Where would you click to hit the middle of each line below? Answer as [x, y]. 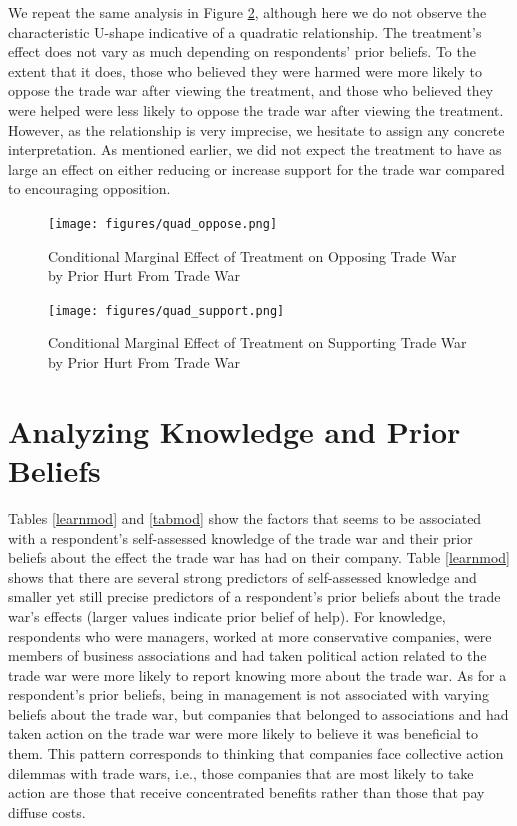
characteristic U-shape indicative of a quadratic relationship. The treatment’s [245, 31]
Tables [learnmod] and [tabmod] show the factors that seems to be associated [245, 517]
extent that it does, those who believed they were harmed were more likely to [245, 70]
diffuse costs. [47, 811]
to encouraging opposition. [89, 188]
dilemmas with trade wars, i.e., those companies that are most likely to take [241, 772]
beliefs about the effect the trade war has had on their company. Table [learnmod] [259, 557]
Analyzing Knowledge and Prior [234, 430]
